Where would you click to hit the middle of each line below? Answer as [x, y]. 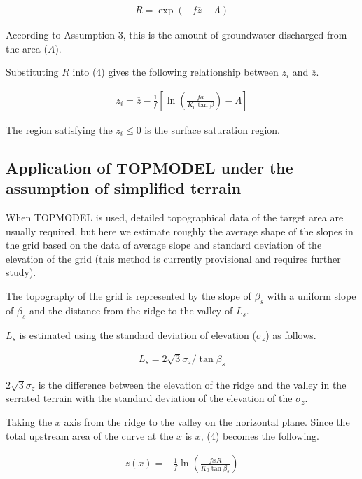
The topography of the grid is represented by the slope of [128, 296]
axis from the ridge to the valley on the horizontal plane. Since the [207, 421]
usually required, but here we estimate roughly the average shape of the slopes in [180, 231]
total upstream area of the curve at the [90, 435]
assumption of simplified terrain [124, 188]
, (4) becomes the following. [260, 435]
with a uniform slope [312, 296]
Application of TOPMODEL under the [149, 167]
